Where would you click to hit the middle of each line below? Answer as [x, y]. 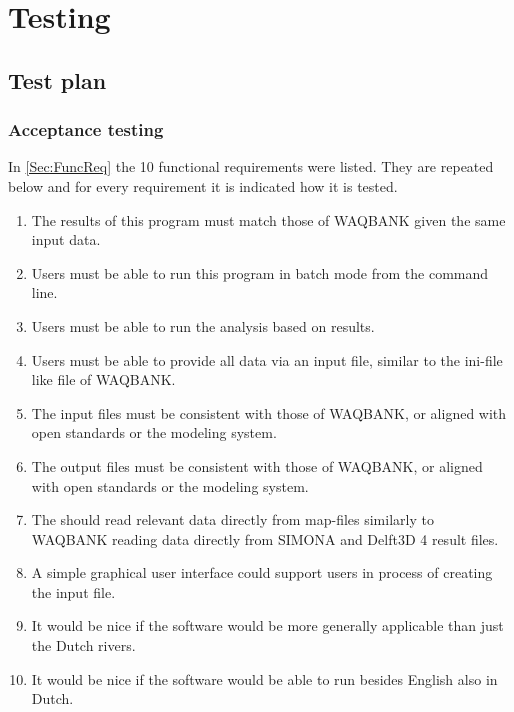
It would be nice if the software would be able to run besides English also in [264, 678]
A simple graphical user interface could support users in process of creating [262, 572]
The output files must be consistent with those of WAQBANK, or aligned [257, 465]
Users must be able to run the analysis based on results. [203, 325]
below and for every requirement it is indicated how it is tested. [203, 185]
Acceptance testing [86, 129]
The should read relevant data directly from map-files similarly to [232, 519]
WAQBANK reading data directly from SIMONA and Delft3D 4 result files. [265, 538]
